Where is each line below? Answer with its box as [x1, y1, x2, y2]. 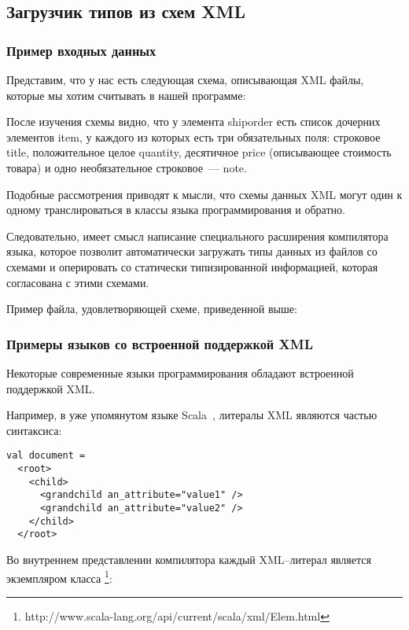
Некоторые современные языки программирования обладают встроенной [6, 364, 354, 381]
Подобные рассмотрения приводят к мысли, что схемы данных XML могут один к [6, 186, 403, 202]
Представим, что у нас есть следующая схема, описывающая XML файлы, [6, 72, 364, 87]
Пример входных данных [6, 40, 157, 60]
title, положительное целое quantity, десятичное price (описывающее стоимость [6, 144, 392, 160]
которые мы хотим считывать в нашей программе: [6, 87, 246, 103]
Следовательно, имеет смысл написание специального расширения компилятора [6, 227, 389, 244]
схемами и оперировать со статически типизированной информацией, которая [6, 258, 378, 274]
